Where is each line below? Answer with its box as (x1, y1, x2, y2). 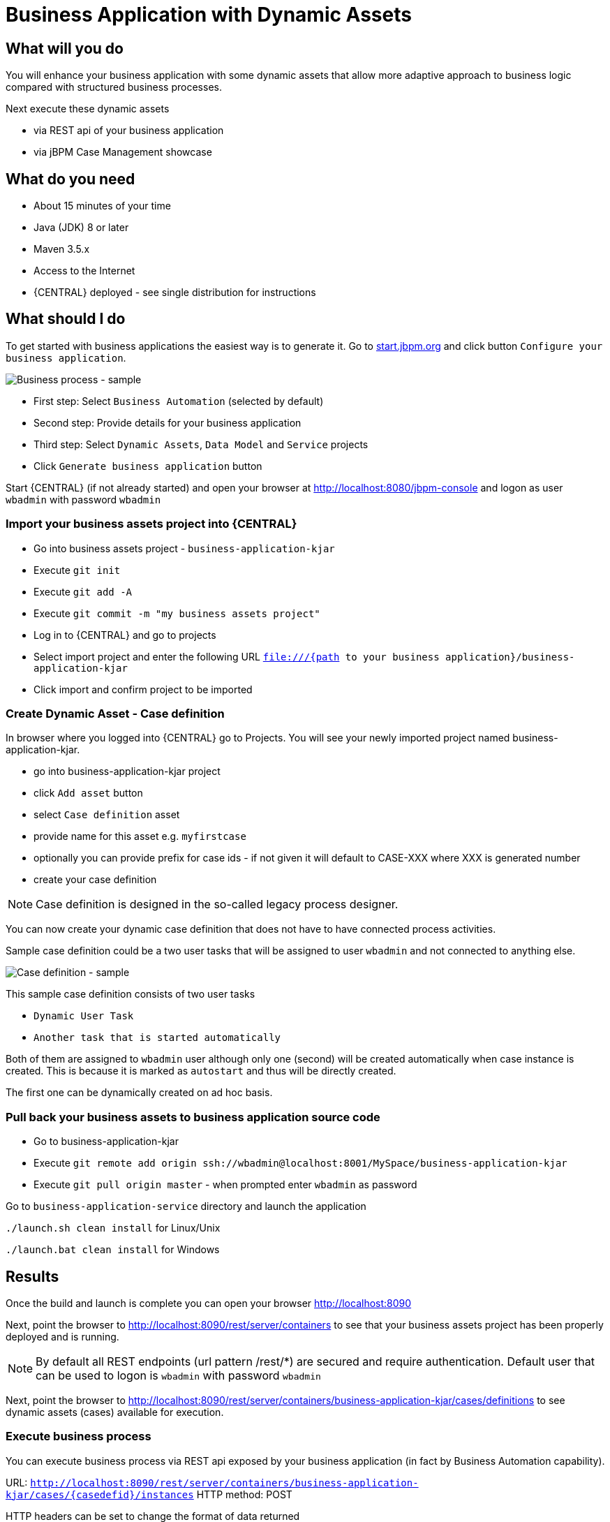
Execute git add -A (34, 585, 133, 598)
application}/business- (445, 651, 575, 663)
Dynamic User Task (34, 1010, 134, 1022)
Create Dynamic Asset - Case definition (6, 706, 225, 721)
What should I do (6, 310, 126, 328)
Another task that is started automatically (34, 1032, 281, 1044)
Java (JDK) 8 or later (34, 221, 129, 234)
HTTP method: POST (196, 1488, 292, 1500)
